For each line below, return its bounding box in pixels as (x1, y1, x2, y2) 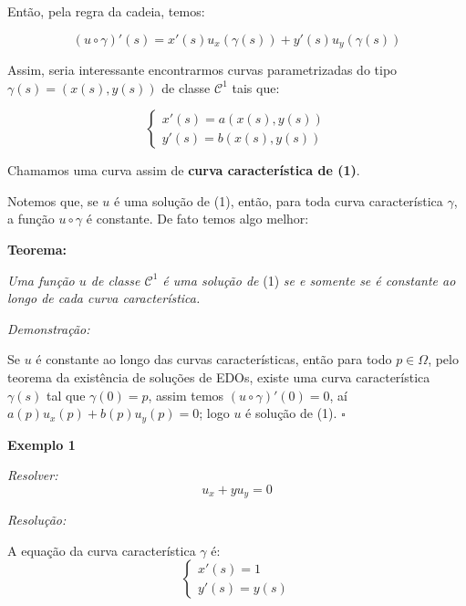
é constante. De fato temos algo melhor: (86, 209, 309, 228)
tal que (46, 385, 86, 404)
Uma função (7, 270, 75, 289)
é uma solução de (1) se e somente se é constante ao (162, 270, 456, 289)
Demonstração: (7, 319, 90, 338)
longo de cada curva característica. (7, 288, 201, 308)
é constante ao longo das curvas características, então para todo (36, 350, 392, 369)
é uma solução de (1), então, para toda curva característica (114, 191, 443, 210)
